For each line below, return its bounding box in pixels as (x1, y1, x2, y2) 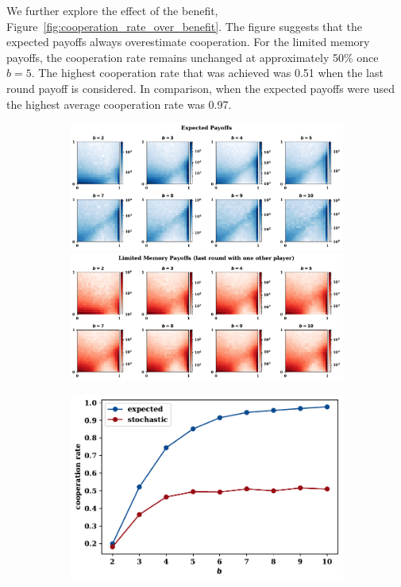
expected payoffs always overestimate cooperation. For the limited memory (6, 33, 370, 50)
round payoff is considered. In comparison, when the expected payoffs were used (6, 79, 395, 96)
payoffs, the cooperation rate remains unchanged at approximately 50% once (6, 48, 379, 65)
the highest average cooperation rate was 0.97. (6, 95, 232, 112)
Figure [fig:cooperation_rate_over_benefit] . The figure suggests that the (6, 17, 362, 34)
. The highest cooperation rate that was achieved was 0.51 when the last (31, 64, 384, 81)
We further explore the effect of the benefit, (6, 2, 218, 18)
